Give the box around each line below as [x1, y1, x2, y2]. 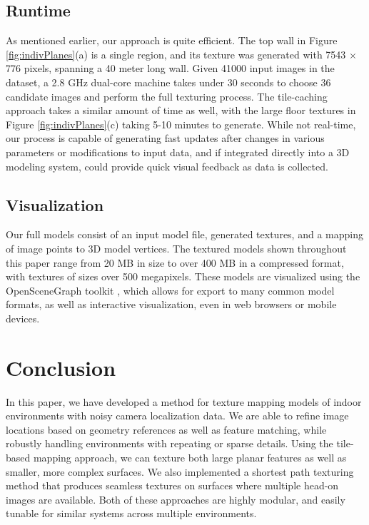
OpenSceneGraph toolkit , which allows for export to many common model [6, 282, 335, 297]
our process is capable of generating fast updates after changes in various [6, 131, 325, 146]
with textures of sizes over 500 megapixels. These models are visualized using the [6, 269, 360, 284]
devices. [6, 310, 40, 325]
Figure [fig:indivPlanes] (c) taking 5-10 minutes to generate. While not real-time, [6, 116, 356, 131]
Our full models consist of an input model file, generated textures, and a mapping [6, 227, 363, 242]
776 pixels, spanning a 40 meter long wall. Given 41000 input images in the [6, 61, 335, 76]
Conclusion [6, 352, 116, 382]
